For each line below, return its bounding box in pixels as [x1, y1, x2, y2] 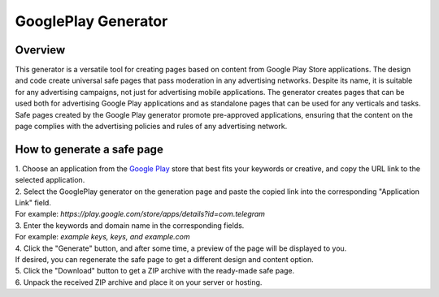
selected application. [15, 175, 85, 185]
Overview [15, 43, 66, 57]
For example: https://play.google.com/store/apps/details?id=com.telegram [15, 209, 266, 219]
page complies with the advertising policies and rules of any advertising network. [15, 122, 288, 131]
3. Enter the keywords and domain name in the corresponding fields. [15, 220, 245, 230]
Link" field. [15, 198, 52, 208]
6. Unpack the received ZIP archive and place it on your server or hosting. [15, 277, 263, 287]
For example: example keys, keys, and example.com [15, 232, 190, 242]
